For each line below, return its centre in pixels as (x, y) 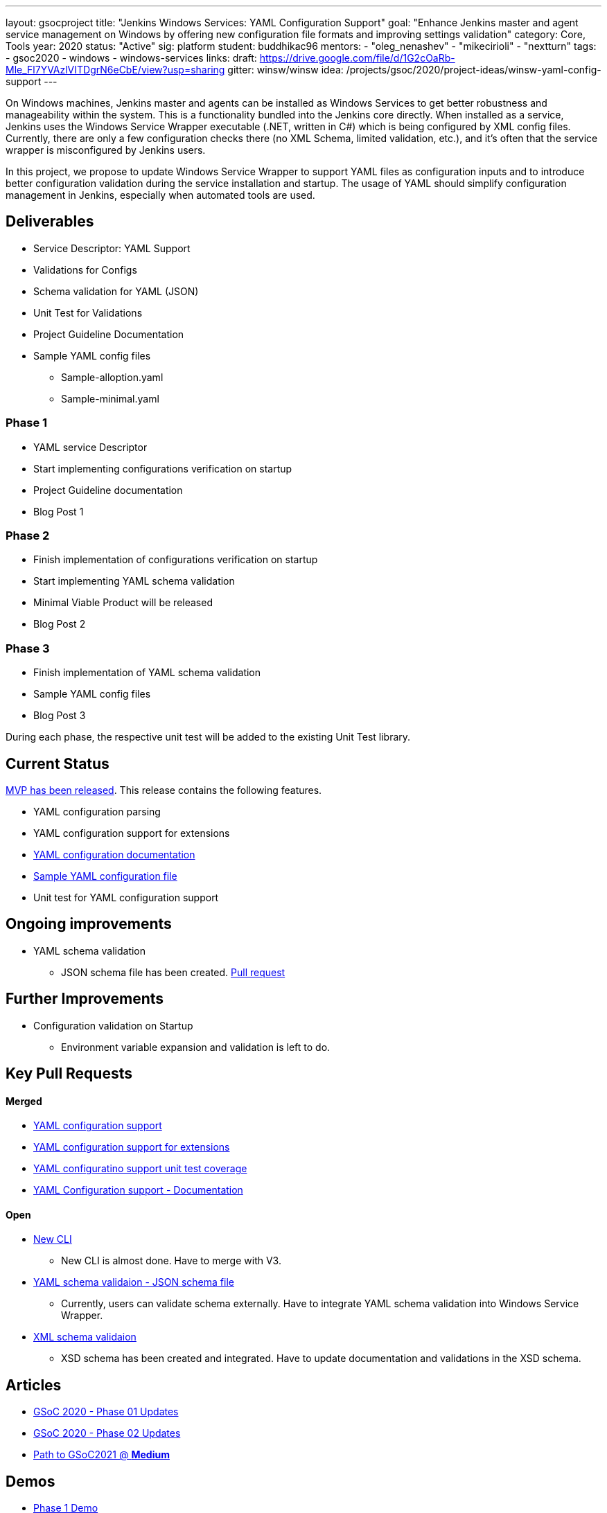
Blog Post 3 (60, 716)
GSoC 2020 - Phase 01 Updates (106, 1412)
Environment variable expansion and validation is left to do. (196, 1047)
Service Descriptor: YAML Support (112, 248)
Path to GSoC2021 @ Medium (102, 1455)
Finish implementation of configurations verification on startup (176, 560)
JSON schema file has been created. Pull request (173, 972)
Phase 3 (28, 648)
